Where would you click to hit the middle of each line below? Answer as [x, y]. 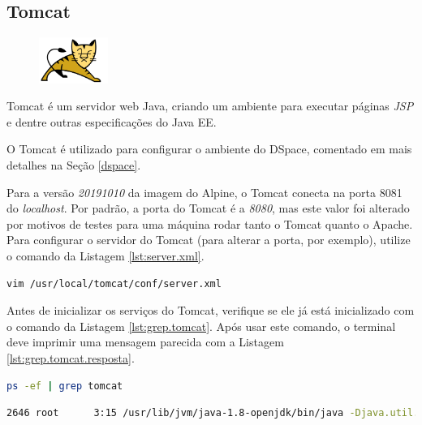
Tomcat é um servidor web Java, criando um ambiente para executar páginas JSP [210, 106]
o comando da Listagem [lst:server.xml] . [105, 256]
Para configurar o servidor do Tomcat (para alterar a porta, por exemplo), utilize [209, 240]
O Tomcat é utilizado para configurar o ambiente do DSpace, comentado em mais [209, 149]
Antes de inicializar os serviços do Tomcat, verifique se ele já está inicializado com [211, 310]
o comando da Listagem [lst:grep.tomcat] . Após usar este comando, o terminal [201, 326]
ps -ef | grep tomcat [65, 386]
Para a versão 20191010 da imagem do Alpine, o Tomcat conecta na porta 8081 [205, 192]
